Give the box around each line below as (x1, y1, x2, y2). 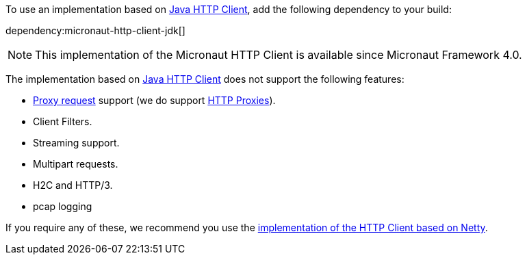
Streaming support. (33, 137, 120, 148)
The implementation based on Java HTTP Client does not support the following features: (5, 73, 404, 85)
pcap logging (33, 200, 92, 212)
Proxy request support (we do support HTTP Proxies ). (33, 94, 276, 106)
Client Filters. (33, 116, 92, 127)
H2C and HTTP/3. (33, 179, 113, 191)
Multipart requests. (33, 158, 118, 170)
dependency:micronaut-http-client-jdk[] (5, 25, 185, 36)
